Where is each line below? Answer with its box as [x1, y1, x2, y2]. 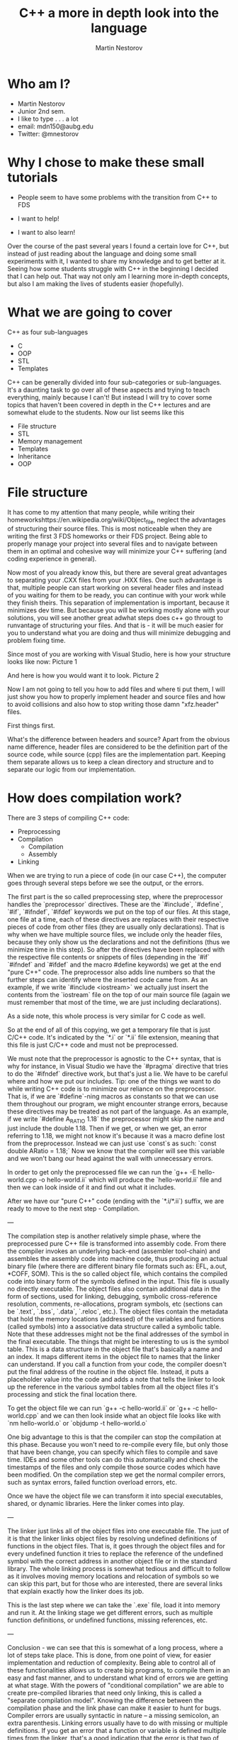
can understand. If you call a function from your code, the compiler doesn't [7, 1360, 227, 1369]
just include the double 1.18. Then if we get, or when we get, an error [7, 1124, 207, 1133]
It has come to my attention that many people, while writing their [7, 507, 195, 516]
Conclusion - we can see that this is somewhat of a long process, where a [7, 1643, 223, 1652]
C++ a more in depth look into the [18, 5, 220, 21]
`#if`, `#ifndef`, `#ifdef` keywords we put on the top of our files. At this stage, [7, 908, 231, 916]
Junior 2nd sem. [17, 106, 66, 115]
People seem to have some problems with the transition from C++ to [17, 193, 217, 202]
